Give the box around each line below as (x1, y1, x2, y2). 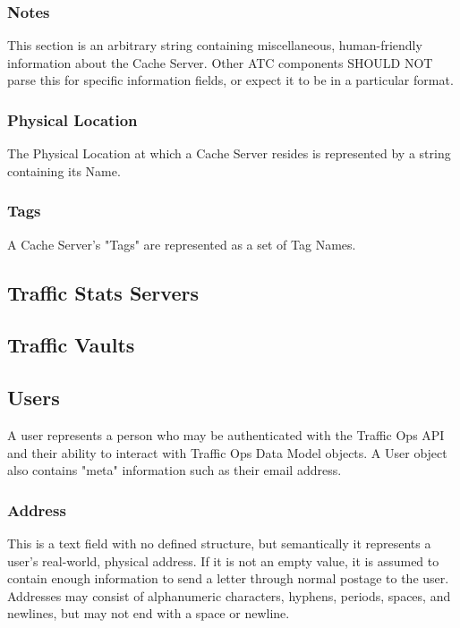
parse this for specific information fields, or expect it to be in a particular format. (7, 71, 454, 89)
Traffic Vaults (7, 331, 135, 359)
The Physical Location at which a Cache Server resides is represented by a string (7, 144, 451, 163)
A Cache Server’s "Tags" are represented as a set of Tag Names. (7, 234, 356, 253)
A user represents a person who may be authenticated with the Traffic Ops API (7, 425, 445, 444)
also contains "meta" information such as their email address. (7, 461, 342, 479)
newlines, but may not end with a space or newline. (7, 604, 290, 623)
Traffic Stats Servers (7, 278, 199, 306)
